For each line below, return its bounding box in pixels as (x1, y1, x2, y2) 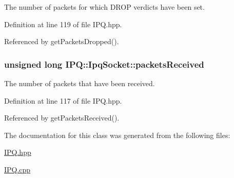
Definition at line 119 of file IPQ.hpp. (4, 18, 122, 29)
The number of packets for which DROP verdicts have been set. (4, 2, 205, 12)
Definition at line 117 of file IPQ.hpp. (4, 95, 122, 106)
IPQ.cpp (4, 164, 31, 174)
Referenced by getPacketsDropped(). (4, 36, 119, 47)
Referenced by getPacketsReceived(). (4, 112, 120, 123)
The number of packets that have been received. (4, 78, 155, 88)
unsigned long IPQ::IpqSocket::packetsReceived (4, 57, 204, 70)
